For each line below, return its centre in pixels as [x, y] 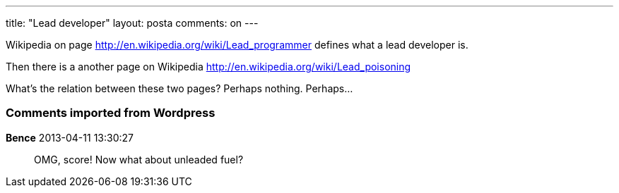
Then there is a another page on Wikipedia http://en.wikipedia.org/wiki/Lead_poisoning [208, 67]
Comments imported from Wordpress [111, 113]
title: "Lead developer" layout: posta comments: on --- [132, 23]
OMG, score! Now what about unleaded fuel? [139, 159]
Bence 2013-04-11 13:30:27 [70, 137]
